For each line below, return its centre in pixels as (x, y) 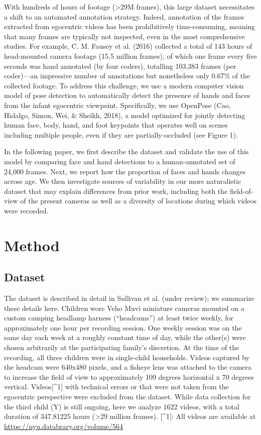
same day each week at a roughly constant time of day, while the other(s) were (125, 337)
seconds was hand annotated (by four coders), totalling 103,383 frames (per (120, 66)
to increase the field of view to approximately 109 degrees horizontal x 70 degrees (129, 376)
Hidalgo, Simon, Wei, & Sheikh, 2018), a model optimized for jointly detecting (125, 115)
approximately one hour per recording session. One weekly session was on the (123, 327)
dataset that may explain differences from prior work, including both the (116, 191)
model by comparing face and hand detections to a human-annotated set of (120, 161)
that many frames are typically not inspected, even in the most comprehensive (124, 36)
